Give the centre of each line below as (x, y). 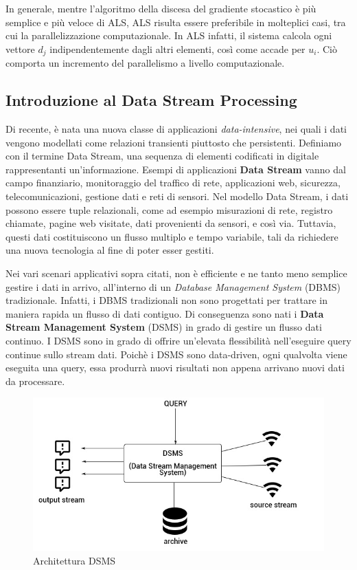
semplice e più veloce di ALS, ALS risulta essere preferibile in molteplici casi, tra (176, 22)
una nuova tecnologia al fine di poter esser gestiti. (110, 250)
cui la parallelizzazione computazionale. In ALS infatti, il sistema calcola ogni (169, 35)
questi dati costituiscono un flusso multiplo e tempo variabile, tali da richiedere (172, 236)
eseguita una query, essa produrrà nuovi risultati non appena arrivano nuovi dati (175, 368)
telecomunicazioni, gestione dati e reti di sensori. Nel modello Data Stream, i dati (177, 196)
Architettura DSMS (74, 560)
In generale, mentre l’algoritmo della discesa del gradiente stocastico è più (161, 8)
